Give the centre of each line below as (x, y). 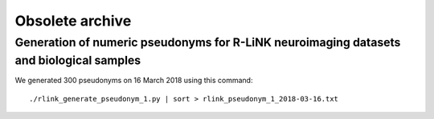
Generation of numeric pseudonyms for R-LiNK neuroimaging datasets (208, 42)
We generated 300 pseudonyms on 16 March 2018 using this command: (134, 81)
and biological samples (78, 60)
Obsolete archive (73, 21)
